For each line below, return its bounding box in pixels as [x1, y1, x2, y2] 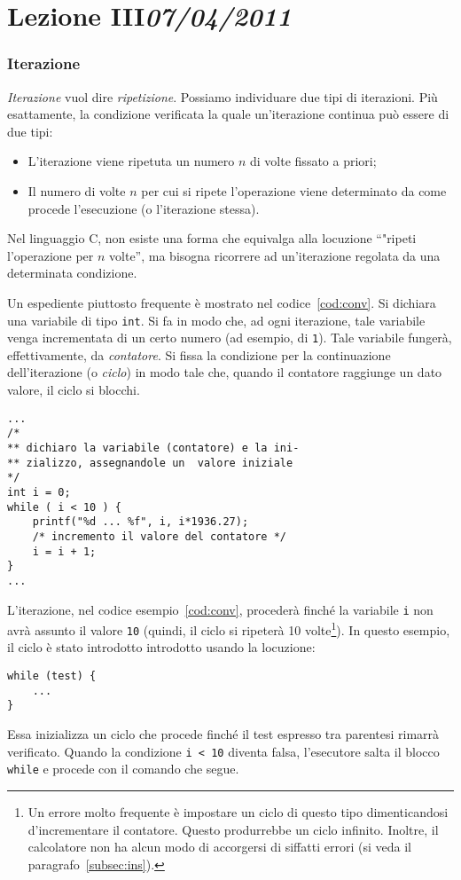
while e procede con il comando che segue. [7, 759, 239, 778]
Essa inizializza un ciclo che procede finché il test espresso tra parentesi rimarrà [7, 725, 440, 743]
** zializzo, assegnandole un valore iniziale [7, 456, 293, 469]
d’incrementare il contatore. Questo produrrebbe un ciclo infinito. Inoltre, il [27, 820, 439, 838]
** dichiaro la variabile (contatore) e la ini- [7, 441, 300, 454]
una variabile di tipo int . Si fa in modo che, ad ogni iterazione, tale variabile [7, 310, 426, 329]
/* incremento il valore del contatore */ [32, 530, 286, 543]
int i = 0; [7, 485, 71, 499]
